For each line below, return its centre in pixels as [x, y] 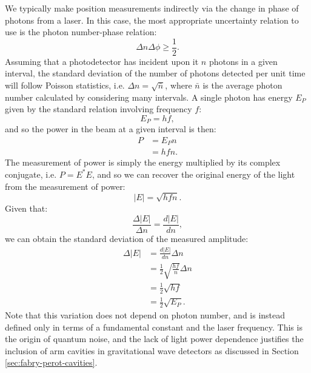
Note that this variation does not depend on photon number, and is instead [145, 315]
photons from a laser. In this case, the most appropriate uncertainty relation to [152, 20]
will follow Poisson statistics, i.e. [65, 85]
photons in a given [243, 61]
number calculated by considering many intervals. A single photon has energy [149, 97]
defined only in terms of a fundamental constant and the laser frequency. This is [154, 327]
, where [179, 85]
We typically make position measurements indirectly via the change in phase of [152, 8]
